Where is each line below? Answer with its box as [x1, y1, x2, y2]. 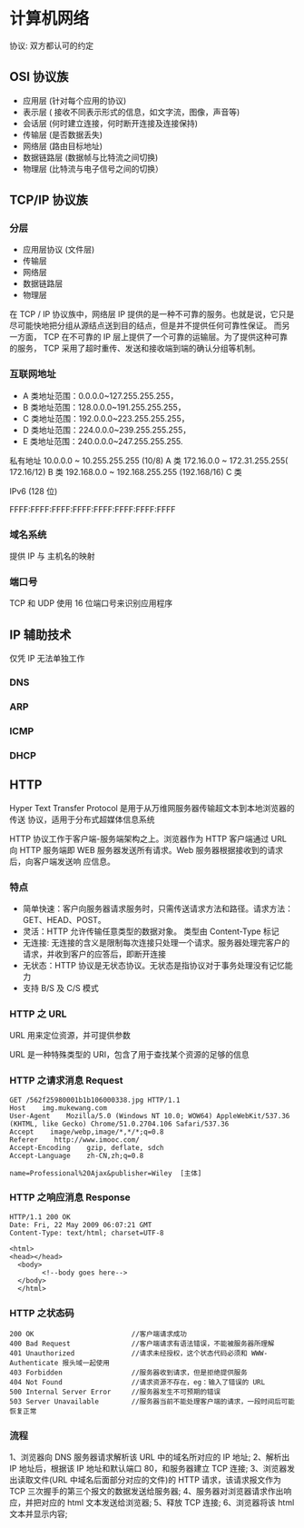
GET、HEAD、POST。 [22, 914, 106, 925]
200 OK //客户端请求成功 [9, 1330, 188, 1339]
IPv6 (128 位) [9, 485, 58, 496]
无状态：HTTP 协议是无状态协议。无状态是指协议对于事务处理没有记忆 [22, 959, 286, 970]
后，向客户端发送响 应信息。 [9, 856, 115, 867]
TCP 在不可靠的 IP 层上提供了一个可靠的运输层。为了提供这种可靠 [43, 332, 289, 342]
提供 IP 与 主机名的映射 [9, 551, 95, 561]
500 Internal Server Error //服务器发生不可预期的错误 [9, 1387, 221, 1397]
